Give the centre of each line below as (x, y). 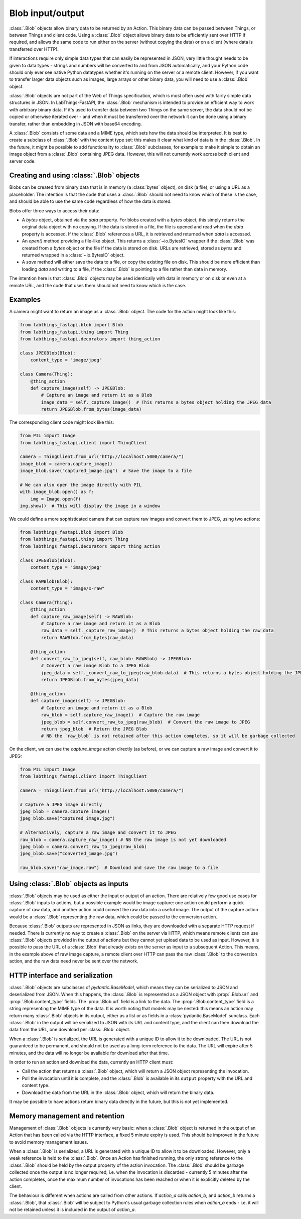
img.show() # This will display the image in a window (90, 506)
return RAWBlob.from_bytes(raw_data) (87, 637)
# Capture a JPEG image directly (61, 804)
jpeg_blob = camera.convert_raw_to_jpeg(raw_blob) (84, 846)
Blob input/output (47, 13)
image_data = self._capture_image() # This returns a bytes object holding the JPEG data (156, 402)
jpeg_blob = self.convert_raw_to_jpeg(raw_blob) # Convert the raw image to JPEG (145, 722)
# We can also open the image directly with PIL (81, 485)
